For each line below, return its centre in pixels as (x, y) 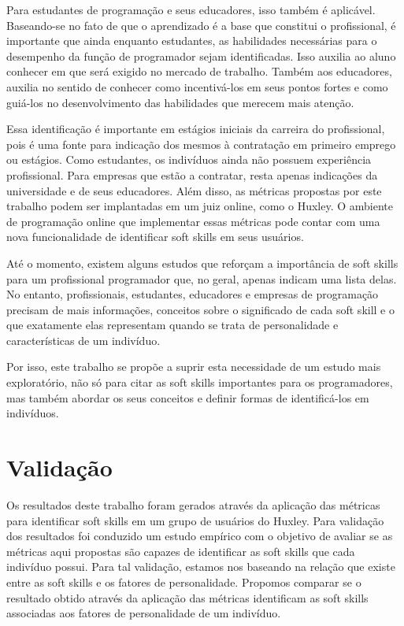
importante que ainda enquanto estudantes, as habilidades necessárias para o (192, 41)
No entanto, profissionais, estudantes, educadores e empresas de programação (193, 294)
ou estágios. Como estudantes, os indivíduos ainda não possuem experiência (189, 159)
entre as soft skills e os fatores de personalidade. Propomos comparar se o (184, 582)
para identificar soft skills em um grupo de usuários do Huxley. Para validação (195, 520)
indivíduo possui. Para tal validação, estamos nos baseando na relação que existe (201, 567)
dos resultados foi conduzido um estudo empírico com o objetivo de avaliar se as (200, 536)
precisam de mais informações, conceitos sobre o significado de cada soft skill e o (200, 309)
